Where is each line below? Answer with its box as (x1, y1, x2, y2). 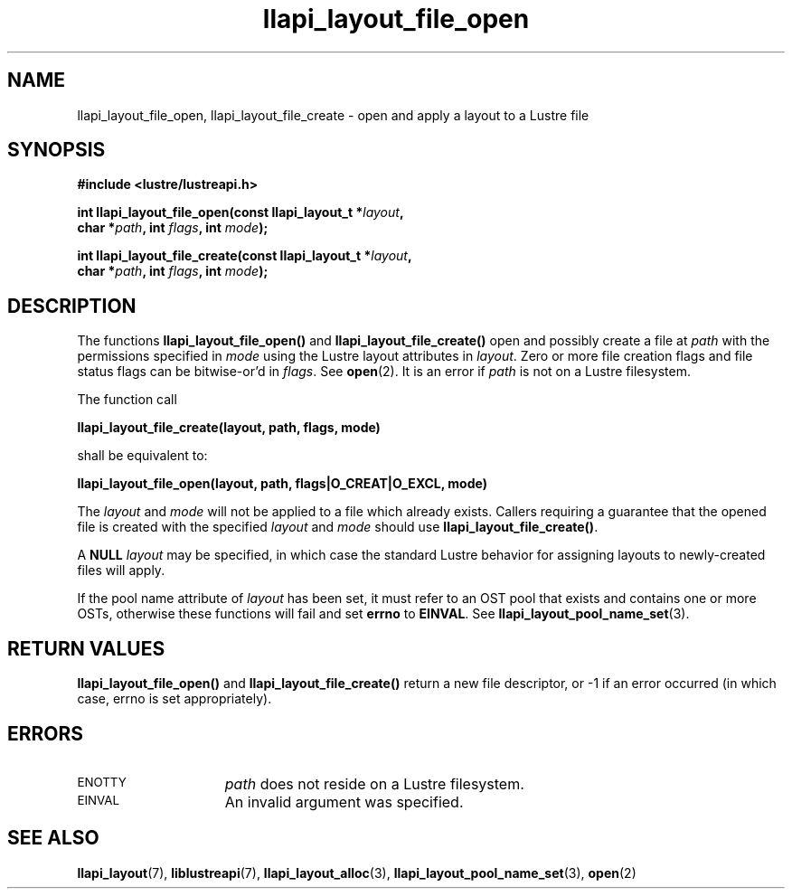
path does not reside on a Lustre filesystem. (224, 774, 524, 793)
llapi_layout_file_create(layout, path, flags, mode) (77, 420, 381, 436)
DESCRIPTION (7, 294, 137, 317)
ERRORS (7, 722, 84, 745)
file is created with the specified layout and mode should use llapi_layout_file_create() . (77, 519, 599, 535)
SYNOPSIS (7, 138, 106, 162)
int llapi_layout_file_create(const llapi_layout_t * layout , (77, 248, 412, 264)
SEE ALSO (7, 826, 99, 850)
